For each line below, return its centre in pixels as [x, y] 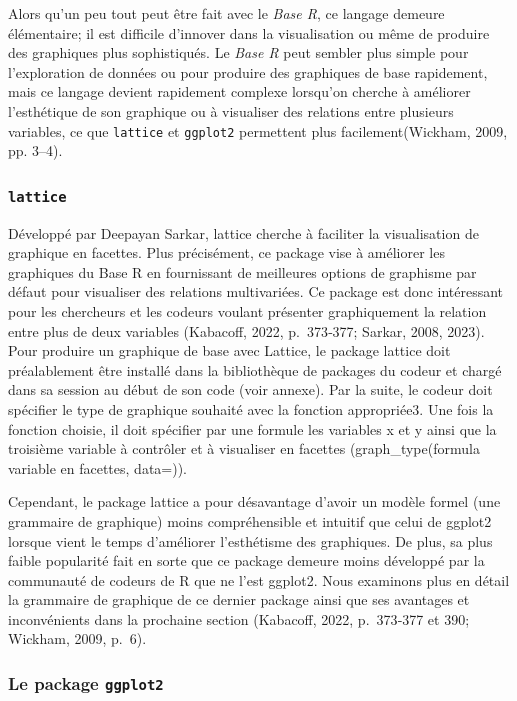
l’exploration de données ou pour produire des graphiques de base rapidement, [248, 71]
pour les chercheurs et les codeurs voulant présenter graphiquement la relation [247, 310]
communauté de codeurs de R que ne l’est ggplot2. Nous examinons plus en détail [259, 579]
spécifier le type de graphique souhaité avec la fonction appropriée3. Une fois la [251, 408]
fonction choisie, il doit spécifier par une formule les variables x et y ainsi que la [252, 428]
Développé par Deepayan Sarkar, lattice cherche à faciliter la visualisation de [243, 232]
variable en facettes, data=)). [98, 467]
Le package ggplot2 [86, 682]
